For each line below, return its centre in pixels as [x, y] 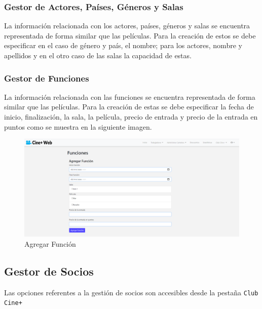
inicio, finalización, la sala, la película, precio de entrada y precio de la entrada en [131, 117]
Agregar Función [50, 243]
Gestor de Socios [49, 271]
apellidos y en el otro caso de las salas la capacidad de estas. [98, 55]
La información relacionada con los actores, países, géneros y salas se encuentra [127, 26]
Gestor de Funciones [47, 78]
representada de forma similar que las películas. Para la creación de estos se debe [130, 35]
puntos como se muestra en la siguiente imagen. [78, 126]
